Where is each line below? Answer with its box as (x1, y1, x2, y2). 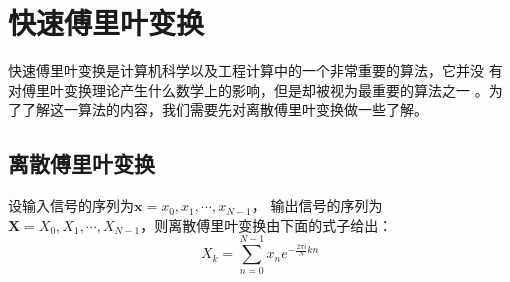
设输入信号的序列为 (8, 195, 134, 216)
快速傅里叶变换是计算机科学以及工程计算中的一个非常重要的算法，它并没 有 (8, 60, 503, 81)
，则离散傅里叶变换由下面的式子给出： (140, 214, 393, 235)
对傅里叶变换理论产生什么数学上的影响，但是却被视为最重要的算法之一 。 (8, 79, 489, 100)
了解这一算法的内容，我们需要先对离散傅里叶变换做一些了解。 (21, 99, 428, 120)
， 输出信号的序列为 (251, 195, 383, 216)
